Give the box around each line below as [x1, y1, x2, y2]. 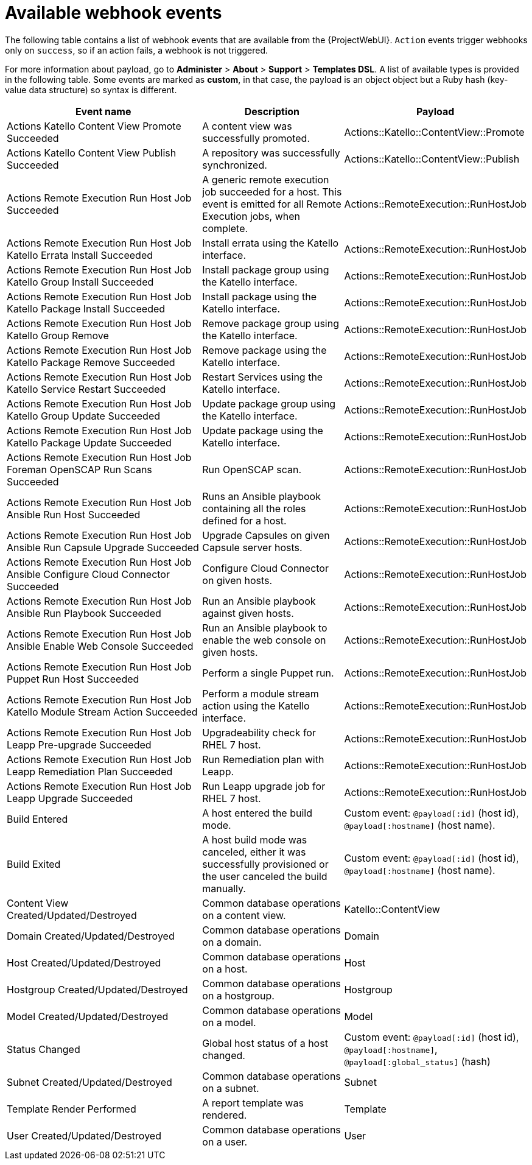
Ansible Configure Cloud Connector [7, 568, 170, 580]
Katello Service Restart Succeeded [7, 382, 166, 395]
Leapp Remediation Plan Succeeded [7, 765, 173, 778]
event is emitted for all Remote [202, 197, 341, 210]
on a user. [202, 1135, 248, 1148]
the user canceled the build [202, 870, 327, 882]
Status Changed [7, 1043, 80, 1055]
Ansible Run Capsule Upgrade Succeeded [7, 541, 199, 554]
